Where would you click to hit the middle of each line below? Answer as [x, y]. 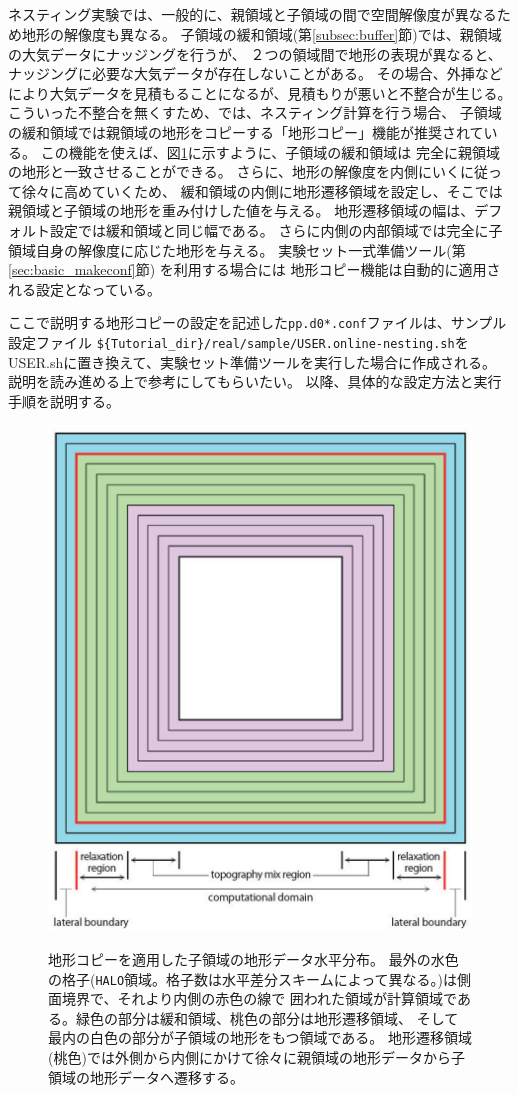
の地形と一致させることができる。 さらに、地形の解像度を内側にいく [234, 171]
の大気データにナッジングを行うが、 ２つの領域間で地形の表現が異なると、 [255, 53]
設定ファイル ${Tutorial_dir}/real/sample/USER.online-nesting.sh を [238, 341]
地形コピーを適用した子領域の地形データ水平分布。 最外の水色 [253, 959]
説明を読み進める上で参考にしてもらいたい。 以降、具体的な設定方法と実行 [255, 381]
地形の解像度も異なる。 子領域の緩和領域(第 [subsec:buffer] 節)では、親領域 [261, 33]
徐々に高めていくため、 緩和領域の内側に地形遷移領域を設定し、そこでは [262, 190]
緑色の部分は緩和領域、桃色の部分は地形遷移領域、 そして [267, 1017]
